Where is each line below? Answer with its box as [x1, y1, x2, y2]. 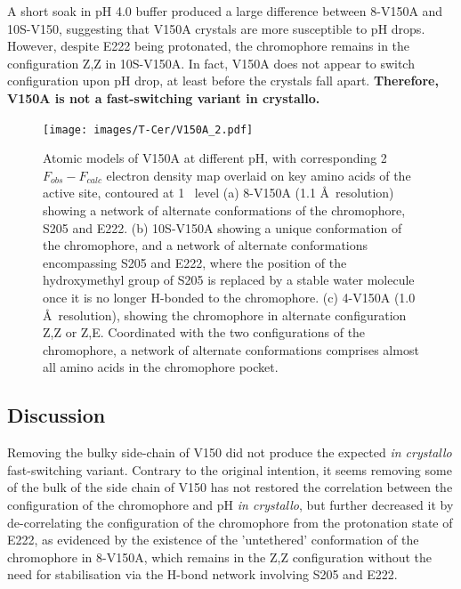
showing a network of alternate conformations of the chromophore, [43, 201, 406, 219]
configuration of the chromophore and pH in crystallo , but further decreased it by [7, 495, 454, 513]
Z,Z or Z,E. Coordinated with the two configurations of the [43, 323, 366, 342]
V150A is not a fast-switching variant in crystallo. [7, 88, 320, 107]
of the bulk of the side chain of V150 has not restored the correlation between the [7, 478, 453, 496]
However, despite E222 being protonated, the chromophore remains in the [7, 36, 410, 55]
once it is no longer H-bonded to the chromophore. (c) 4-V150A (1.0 [43, 287, 416, 306]
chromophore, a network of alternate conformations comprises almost [43, 340, 419, 359]
